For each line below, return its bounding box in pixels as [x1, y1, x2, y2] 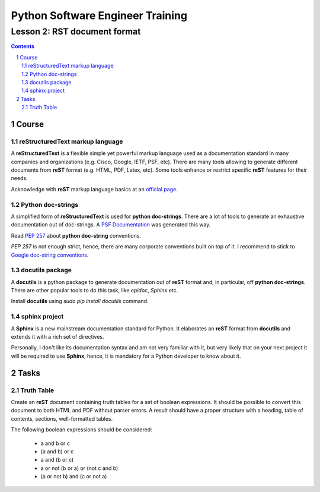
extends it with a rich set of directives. [11, 333, 104, 340]
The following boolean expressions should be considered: [11, 426, 152, 433]
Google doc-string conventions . [11, 251, 89, 258]
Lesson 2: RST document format [11, 26, 141, 37]
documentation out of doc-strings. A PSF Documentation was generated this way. [11, 221, 211, 228]
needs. [11, 175, 28, 182]
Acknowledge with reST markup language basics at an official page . [11, 185, 178, 193]
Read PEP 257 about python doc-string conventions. [11, 232, 142, 239]
